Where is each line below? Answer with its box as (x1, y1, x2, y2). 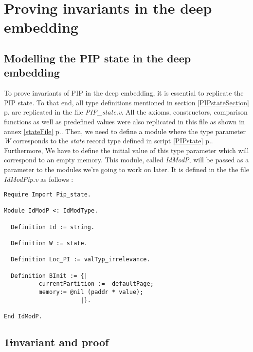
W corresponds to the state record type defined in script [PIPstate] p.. (4, 136, 213, 146)
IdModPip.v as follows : (4, 174, 73, 184)
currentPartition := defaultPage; (38, 280, 154, 288)
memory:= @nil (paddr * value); (38, 288, 144, 295)
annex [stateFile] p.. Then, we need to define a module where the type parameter (4, 126, 246, 136)
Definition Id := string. (11, 223, 95, 231)
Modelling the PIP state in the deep (4, 50, 191, 65)
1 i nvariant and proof (4, 334, 109, 349)
